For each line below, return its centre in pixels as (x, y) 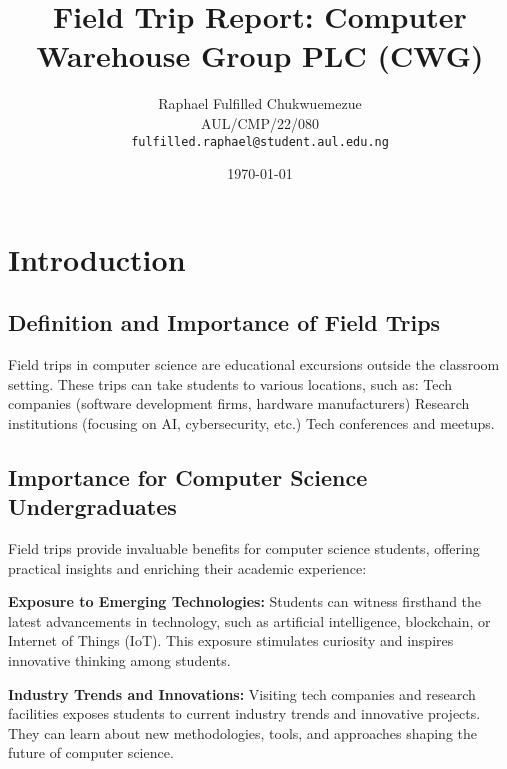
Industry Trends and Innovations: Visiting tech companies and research (242, 693)
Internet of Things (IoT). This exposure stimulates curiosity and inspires (231, 640)
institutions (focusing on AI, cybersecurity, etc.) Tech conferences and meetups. (251, 422)
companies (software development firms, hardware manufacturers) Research (239, 403)
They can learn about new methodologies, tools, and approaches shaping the (243, 732)
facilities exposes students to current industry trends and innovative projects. (244, 713)
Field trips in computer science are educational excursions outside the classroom (254, 364)
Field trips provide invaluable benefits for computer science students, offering (244, 548)
